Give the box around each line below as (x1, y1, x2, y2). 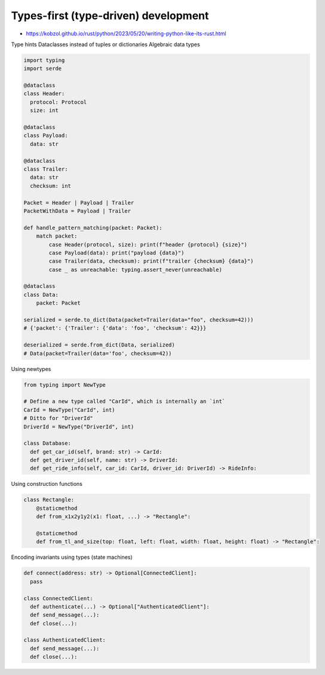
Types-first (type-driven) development (11, 9, 209, 22)
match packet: (36, 233, 78, 239)
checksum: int (30, 183, 72, 189)
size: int (30, 107, 59, 114)
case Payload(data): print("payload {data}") (48, 249, 185, 256)
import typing (23, 57, 65, 63)
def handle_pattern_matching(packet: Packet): (23, 224, 162, 231)
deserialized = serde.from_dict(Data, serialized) (23, 342, 176, 348)
